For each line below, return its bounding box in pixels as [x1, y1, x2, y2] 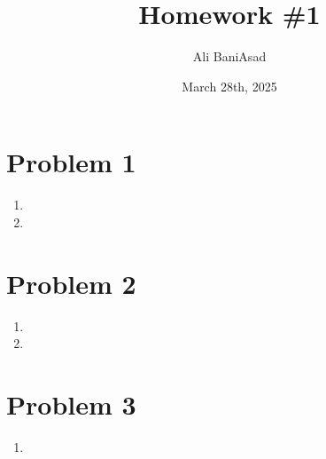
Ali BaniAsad [192, 47, 267, 66]
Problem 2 [6, 265, 136, 301]
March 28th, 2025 [182, 76, 277, 95]
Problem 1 [6, 144, 136, 180]
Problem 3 [6, 385, 136, 422]
